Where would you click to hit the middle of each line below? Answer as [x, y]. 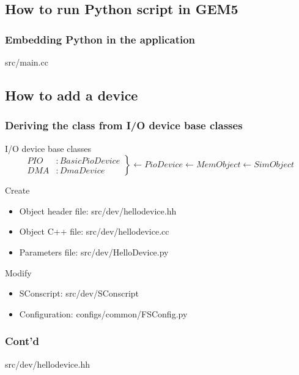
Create [17, 190]
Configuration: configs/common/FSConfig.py [103, 313]
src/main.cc [27, 62]
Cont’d [22, 341]
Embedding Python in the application [100, 39]
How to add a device [72, 95]
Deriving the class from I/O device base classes [124, 125]
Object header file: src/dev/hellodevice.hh [98, 210]
